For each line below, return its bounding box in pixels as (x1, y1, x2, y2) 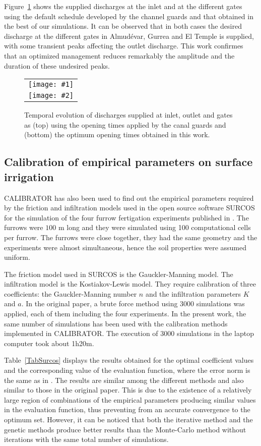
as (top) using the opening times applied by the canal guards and (24, 119, 226, 130)
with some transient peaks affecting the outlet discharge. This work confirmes (4, 40, 243, 51)
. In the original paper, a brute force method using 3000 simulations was (21, 298, 245, 309)
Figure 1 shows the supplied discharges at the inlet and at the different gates (4, 1, 242, 11)
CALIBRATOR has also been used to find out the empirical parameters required (4, 192, 254, 203)
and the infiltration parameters (145, 288, 241, 299)
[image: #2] (28, 91, 74, 100)
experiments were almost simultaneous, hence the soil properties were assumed (4, 242, 247, 252)
